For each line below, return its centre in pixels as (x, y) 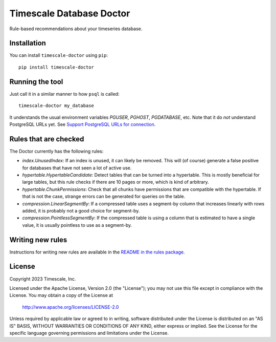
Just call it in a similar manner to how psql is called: (64, 94)
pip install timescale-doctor (56, 67)
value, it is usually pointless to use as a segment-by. (77, 225)
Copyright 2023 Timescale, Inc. (43, 279)
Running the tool (36, 82)
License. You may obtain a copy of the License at (61, 295)
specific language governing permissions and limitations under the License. (89, 333)
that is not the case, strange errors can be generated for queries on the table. (104, 197)
